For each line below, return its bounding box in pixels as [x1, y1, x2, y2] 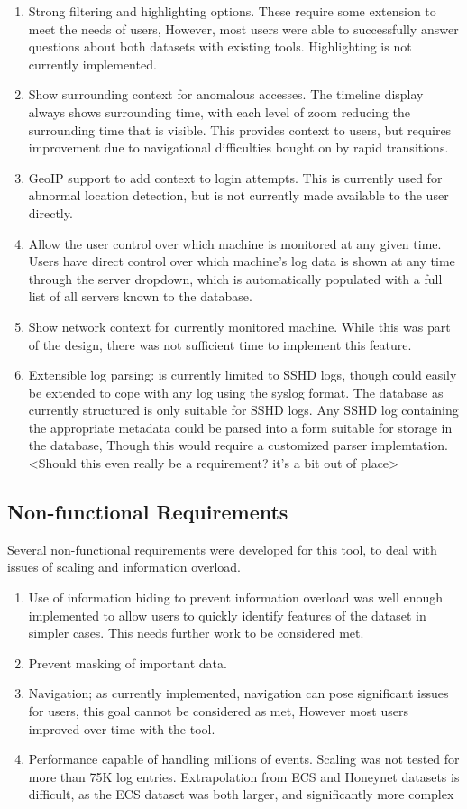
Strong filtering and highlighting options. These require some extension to [28, 2, 436, 20]
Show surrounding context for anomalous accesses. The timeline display [28, 85, 424, 104]
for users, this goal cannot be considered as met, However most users [28, 702, 408, 721]
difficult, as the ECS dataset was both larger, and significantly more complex [28, 785, 454, 804]
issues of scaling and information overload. [7, 557, 242, 576]
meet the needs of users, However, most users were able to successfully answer [28, 19, 459, 38]
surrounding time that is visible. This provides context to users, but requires [28, 120, 452, 139]
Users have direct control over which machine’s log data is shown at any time [28, 252, 455, 271]
